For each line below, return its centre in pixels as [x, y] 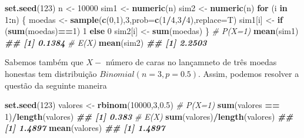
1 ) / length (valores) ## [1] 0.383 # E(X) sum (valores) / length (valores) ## [149, 116]
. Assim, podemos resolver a [249, 73]
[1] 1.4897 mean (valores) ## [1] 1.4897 [85, 128]
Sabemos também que [44, 62]
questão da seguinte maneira [56, 85]
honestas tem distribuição [51, 73]
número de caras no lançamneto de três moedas [191, 62]
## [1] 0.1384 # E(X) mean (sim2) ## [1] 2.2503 [106, 42]
